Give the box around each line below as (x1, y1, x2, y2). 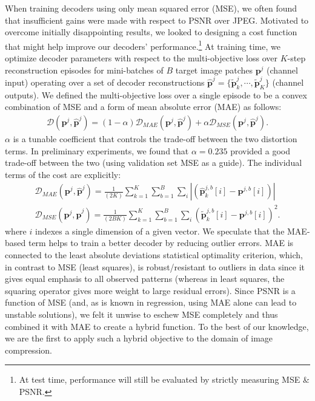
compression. (5, 343, 52, 356)
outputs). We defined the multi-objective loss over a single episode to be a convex (5, 88, 307, 101)
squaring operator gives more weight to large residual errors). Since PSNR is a (5, 284, 296, 296)
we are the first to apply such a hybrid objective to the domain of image (5, 332, 273, 344)
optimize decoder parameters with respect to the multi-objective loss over (5, 52, 278, 64)
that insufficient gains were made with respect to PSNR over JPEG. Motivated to (5, 13, 309, 26)
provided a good (230, 144, 290, 157)
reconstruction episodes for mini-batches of (5, 63, 164, 76)
